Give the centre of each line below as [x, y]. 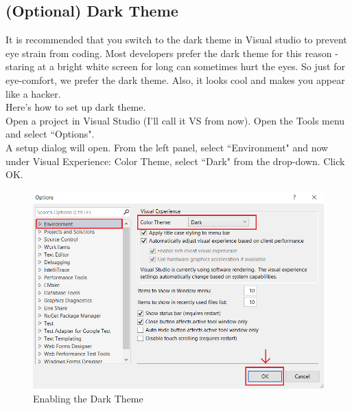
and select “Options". [50, 134]
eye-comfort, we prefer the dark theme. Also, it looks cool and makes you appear [175, 79]
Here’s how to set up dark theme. [76, 107]
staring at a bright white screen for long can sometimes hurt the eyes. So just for [175, 66]
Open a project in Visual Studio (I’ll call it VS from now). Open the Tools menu [175, 120]
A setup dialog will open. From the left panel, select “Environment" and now [167, 147]
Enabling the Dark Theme [88, 398]
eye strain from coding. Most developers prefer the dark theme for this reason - [172, 53]
